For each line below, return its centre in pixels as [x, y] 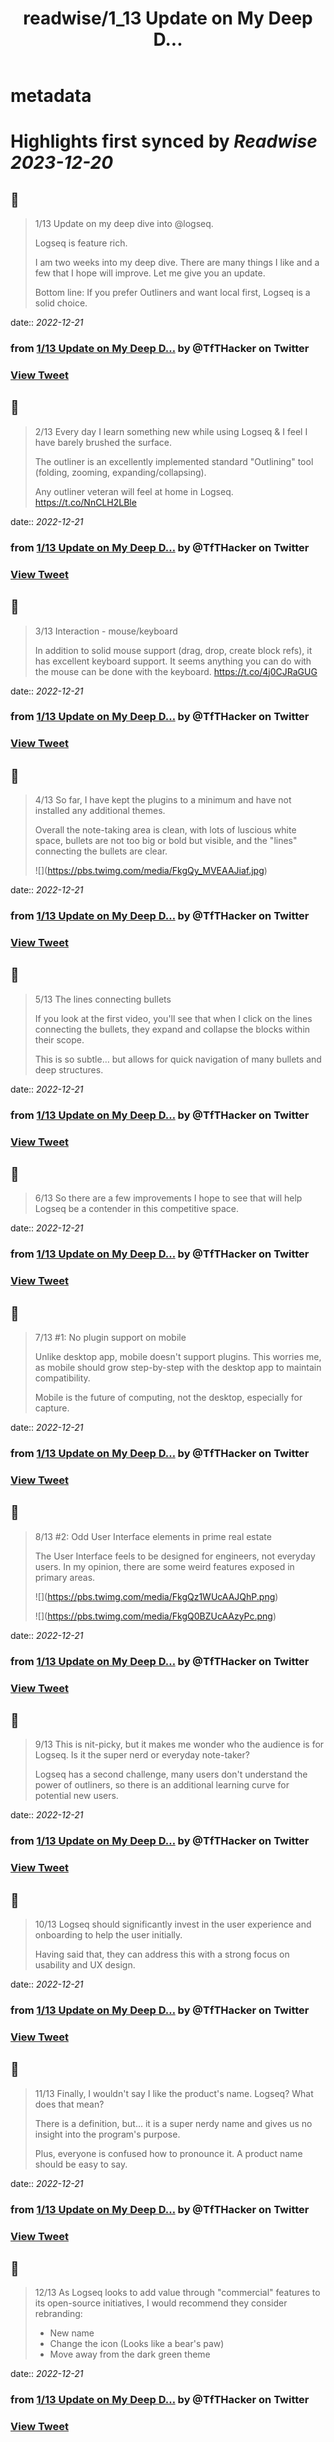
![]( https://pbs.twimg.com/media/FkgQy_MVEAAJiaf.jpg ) [151, 871]
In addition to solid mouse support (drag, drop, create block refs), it [173, 650]
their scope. [59, 1039]
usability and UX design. [85, 1965]
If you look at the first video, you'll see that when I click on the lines [173, 1018]
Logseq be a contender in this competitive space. [137, 1209]
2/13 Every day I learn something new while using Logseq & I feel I [171, 431]
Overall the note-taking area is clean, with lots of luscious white [165, 830]
